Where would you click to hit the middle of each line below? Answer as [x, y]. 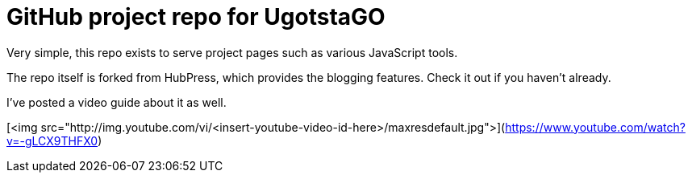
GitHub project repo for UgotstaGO [196, 17]
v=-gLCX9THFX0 [52, 140]
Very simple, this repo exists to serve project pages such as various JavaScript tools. [232, 52]
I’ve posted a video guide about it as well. [117, 102]
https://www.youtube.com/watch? [595, 127]
